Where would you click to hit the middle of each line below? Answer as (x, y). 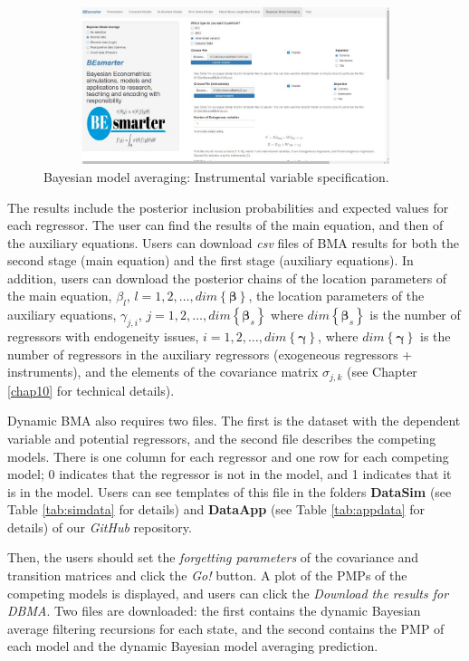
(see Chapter (382, 372)
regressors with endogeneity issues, (103, 336)
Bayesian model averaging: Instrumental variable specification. (216, 176)
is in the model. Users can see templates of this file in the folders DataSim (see (230, 491)
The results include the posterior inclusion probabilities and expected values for (228, 207)
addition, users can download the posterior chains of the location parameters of (227, 278)
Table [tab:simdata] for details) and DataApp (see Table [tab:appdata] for (216, 509)
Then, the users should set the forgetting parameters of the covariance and (213, 557)
